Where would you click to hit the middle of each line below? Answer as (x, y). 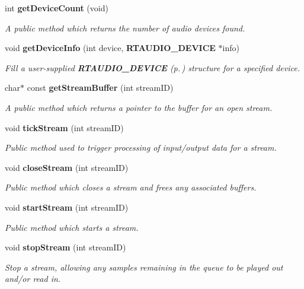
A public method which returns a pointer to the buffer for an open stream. (139, 107)
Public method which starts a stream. (72, 227)
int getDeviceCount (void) (57, 8)
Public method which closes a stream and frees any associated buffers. (131, 187)
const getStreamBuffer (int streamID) (100, 88)
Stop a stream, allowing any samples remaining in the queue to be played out (144, 267)
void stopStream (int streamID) (65, 247)
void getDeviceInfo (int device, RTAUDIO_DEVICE (110, 48)
